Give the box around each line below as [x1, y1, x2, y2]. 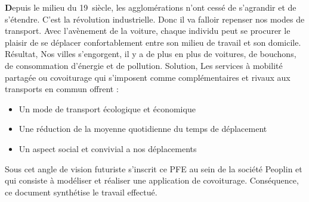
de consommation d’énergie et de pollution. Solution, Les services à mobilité [5, 59, 283, 71]
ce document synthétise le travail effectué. [5, 185, 157, 198]
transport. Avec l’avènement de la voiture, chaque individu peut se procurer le [5, 24, 291, 37]
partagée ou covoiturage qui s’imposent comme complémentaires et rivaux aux [5, 71, 291, 83]
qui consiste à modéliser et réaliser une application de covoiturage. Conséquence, [5, 174, 299, 187]
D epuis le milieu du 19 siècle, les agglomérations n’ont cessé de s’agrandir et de [5, 1, 296, 13]
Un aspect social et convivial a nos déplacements [18, 142, 197, 154]
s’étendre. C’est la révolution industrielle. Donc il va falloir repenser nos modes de [5, 12, 305, 25]
